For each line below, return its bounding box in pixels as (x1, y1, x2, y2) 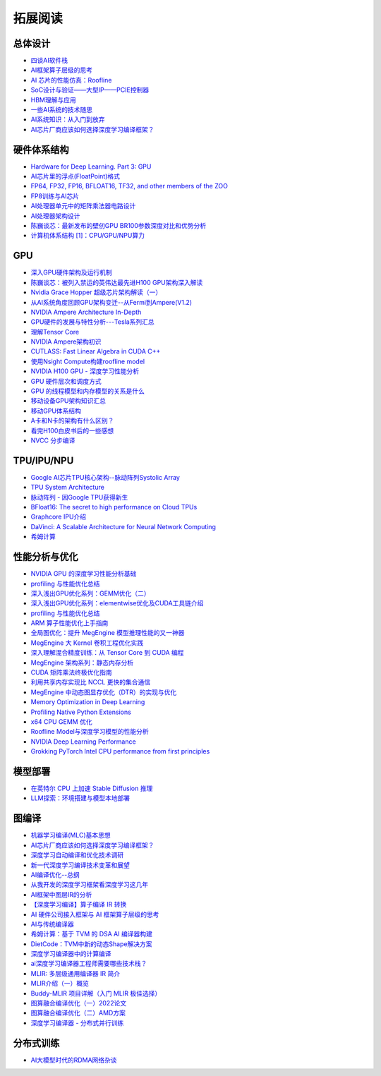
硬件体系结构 (13, 143, 69, 155)
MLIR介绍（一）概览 (30, 979, 90, 988)
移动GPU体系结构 (30, 406, 81, 415)
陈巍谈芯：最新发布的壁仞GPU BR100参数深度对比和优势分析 (30, 222, 207, 230)
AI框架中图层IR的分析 (30, 890, 92, 899)
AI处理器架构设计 (30, 212, 80, 220)
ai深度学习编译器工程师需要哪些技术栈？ (30, 960, 147, 968)
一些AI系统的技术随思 (30, 106, 93, 114)
